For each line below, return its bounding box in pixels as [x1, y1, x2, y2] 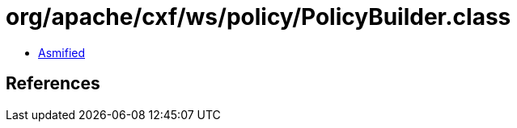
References [6, 73, 100, 94]
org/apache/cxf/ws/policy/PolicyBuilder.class [6, 3, 511, 31]
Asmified [38, 45, 86, 60]
